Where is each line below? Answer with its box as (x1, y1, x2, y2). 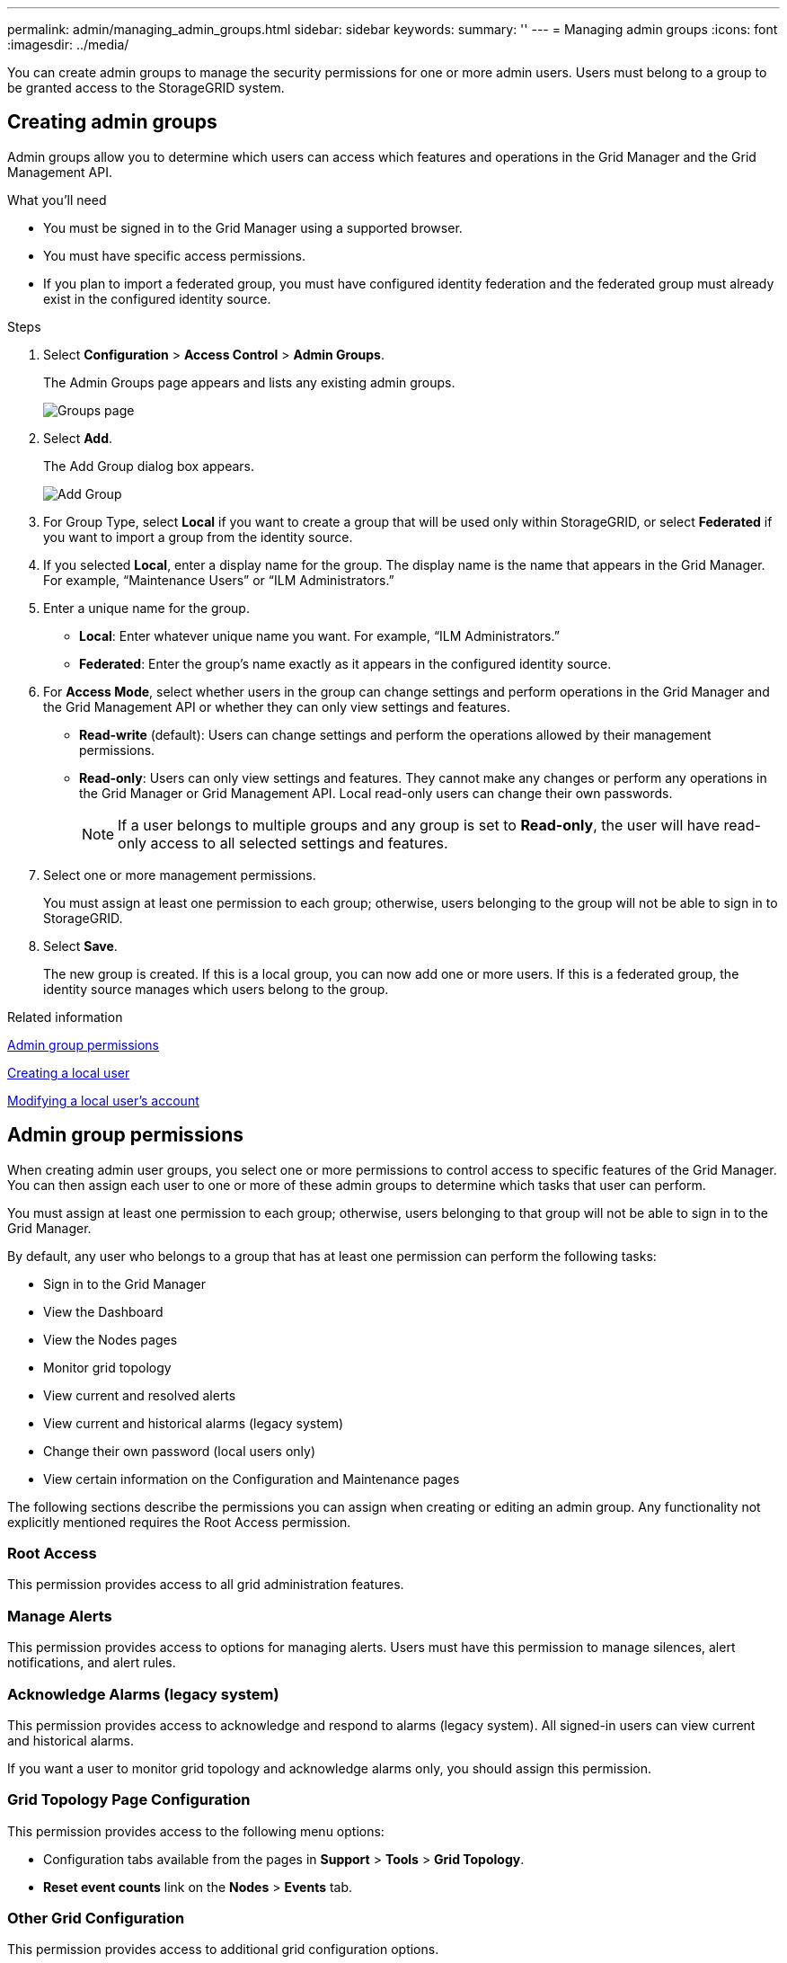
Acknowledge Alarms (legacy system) (7, 1684, 279, 1703)
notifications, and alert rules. (7, 1655, 176, 1671)
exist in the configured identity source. (43, 290, 271, 306)
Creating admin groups (7, 111, 217, 134)
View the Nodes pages (43, 1331, 178, 1347)
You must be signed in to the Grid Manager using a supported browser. (43, 219, 463, 235)
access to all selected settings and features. (150, 833, 448, 852)
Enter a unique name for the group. (43, 600, 250, 616)
